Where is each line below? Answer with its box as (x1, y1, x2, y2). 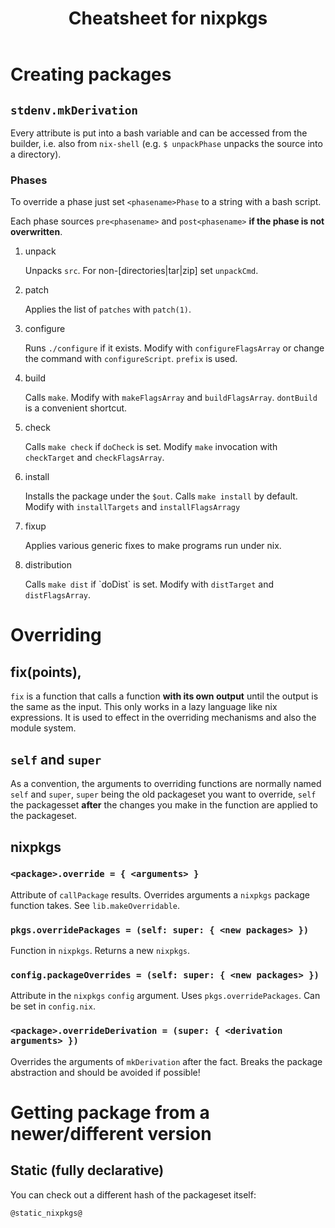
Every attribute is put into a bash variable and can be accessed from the (10, 127, 308, 139)
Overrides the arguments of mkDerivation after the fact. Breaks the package (10, 1055, 323, 1067)
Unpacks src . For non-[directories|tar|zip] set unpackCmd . (24, 265, 259, 277)
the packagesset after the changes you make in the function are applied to (10, 799, 318, 811)
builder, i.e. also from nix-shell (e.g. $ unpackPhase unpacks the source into (10, 138, 323, 149)
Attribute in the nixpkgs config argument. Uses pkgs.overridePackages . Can (10, 990, 321, 1002)
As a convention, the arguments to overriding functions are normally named (10, 778, 322, 790)
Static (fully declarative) (10, 1162, 165, 1179)
